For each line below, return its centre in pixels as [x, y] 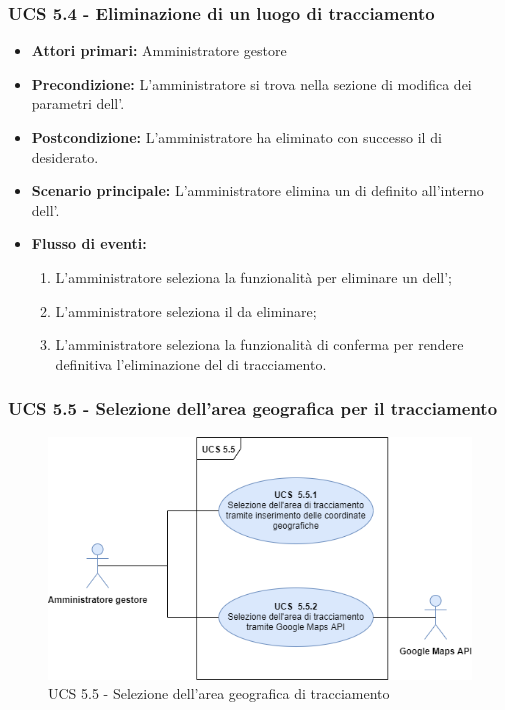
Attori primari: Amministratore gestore [159, 50]
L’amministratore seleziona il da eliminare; [186, 310]
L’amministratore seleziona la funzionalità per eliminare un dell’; [254, 276]
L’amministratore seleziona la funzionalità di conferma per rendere [259, 344]
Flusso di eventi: [89, 243]
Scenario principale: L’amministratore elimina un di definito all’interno [257, 190]
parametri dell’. [78, 103]
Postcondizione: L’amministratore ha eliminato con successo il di [236, 137]
